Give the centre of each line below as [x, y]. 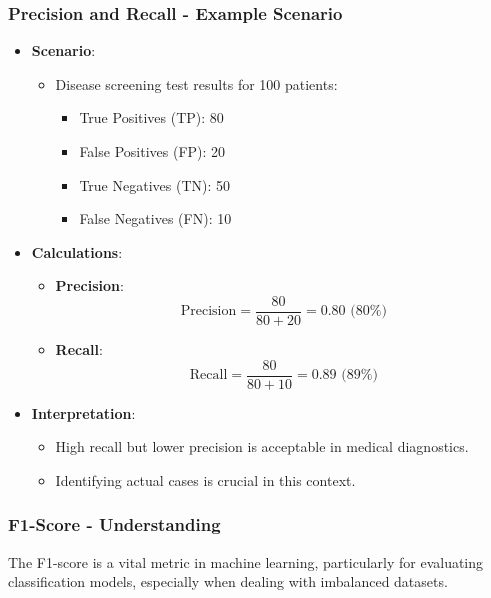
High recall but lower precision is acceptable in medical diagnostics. [262, 446]
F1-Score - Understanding [114, 524]
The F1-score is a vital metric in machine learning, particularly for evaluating [246, 561]
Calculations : [77, 251]
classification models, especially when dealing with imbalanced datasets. [228, 581]
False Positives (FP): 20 [152, 151]
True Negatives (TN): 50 [154, 184]
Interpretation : [83, 412]
